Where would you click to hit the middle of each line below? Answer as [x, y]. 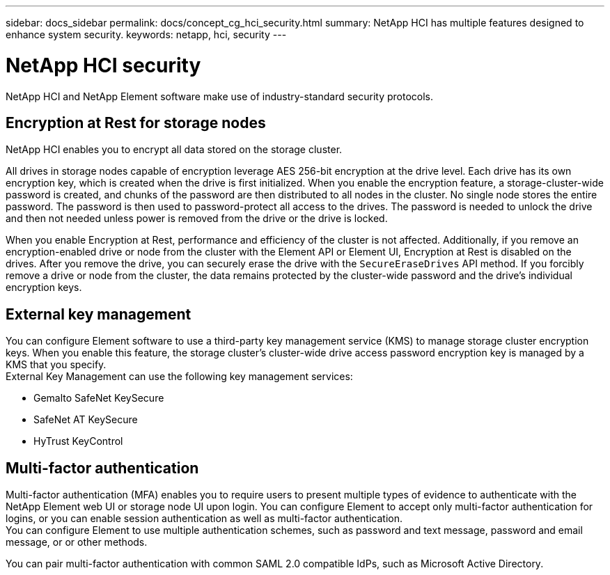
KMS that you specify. [56, 365]
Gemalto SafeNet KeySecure [99, 398]
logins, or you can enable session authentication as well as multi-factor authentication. [204, 519]
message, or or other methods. [77, 542]
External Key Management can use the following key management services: [179, 377]
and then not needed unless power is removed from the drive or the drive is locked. [197, 219]
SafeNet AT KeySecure [86, 420]
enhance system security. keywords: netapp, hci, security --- [146, 34]
